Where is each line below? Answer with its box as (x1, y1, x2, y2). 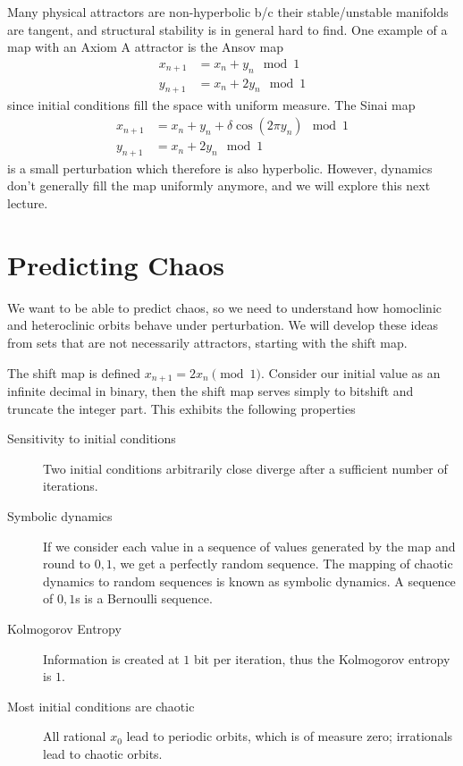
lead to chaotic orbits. (43, 744, 163, 762)
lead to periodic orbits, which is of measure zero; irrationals (126, 727, 453, 745)
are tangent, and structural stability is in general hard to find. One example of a (7, 20, 448, 38)
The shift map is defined (7, 363, 141, 382)
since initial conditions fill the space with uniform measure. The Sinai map (7, 96, 416, 114)
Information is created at (43, 649, 180, 668)
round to (43, 554, 90, 573)
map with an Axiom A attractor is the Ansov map (7, 38, 283, 56)
